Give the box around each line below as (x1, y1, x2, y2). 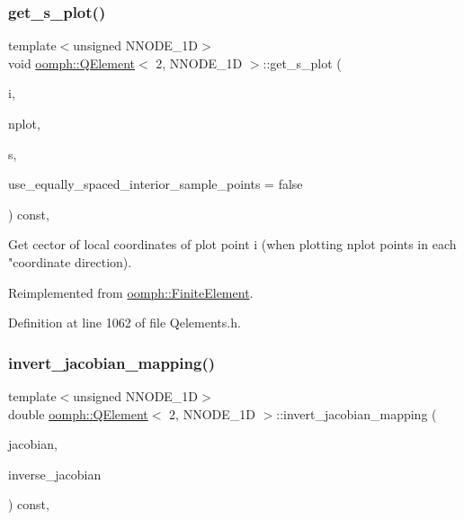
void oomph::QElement (8, 53, 135, 72)
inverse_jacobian (8, 464, 102, 483)
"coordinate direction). (8, 252, 132, 271)
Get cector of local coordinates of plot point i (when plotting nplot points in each (8, 235, 457, 254)
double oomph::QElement (8, 404, 148, 423)
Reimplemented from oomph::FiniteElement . (8, 282, 254, 301)
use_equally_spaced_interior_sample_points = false (8, 175, 303, 193)
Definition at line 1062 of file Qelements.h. (8, 313, 241, 332)
